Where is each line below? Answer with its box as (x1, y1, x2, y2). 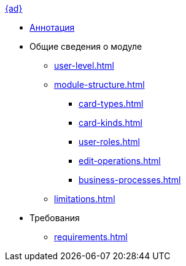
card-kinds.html (79, 117, 142, 128)
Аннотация (29, 22, 75, 33)
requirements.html (54, 232, 128, 242)
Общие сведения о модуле (29, 41, 142, 52)
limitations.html (54, 194, 115, 204)
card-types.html (79, 98, 144, 109)
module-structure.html (54, 79, 145, 90)
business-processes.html (79, 174, 181, 185)
